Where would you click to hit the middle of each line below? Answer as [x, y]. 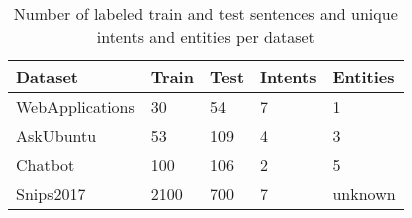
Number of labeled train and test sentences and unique [205, 13]
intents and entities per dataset [205, 36]
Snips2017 [51, 193]
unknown [364, 193]
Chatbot [45, 164]
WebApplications [75, 106]
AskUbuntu [56, 135]
